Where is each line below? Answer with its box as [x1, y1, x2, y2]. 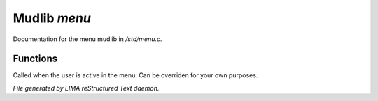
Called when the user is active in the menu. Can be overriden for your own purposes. [13, 71, 258, 79]
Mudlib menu [13, 10, 91, 26]
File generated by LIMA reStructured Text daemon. [13, 84, 160, 92]
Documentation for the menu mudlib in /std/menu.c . [13, 35, 162, 43]
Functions [13, 53, 58, 65]
